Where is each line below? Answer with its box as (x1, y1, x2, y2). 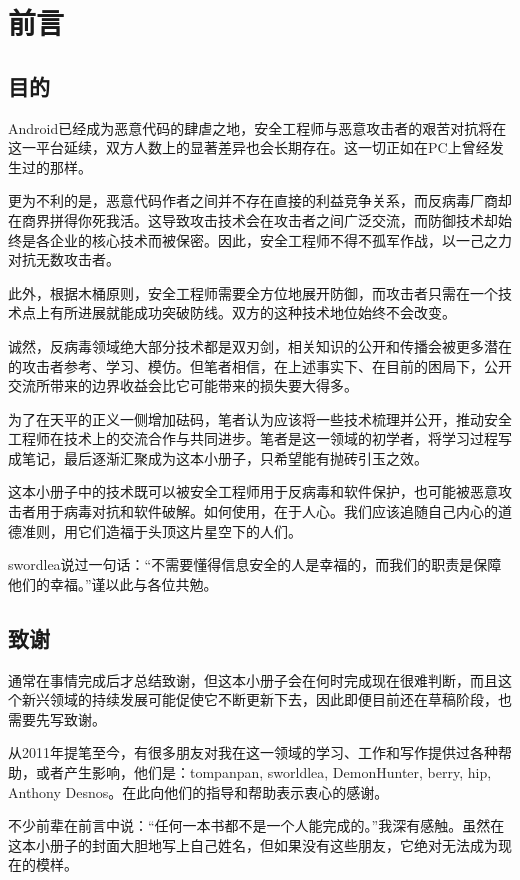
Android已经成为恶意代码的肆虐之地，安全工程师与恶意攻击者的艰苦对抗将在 (8, 117, 507, 138)
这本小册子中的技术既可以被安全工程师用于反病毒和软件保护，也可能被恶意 (8, 481, 498, 502)
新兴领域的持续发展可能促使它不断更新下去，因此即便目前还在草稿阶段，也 (21, 689, 512, 710)
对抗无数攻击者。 (8, 249, 120, 270)
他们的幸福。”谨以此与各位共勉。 (8, 573, 218, 594)
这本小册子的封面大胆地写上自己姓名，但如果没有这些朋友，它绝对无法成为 (8, 834, 498, 855)
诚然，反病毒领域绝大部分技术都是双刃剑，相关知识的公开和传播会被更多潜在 (8, 335, 512, 356)
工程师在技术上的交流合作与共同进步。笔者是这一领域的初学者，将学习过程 (8, 428, 498, 449)
